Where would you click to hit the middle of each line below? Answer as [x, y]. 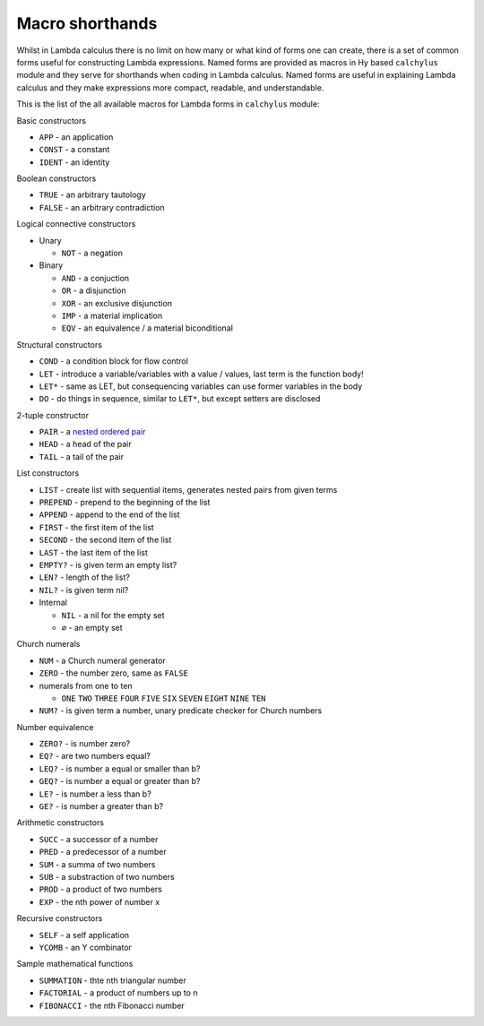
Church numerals [48, 644]
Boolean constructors [56, 178]
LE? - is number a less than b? [95, 794]
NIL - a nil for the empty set [113, 615]
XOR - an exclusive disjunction [117, 303]
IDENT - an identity [74, 162]
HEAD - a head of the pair [85, 444]
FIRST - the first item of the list [96, 527]
